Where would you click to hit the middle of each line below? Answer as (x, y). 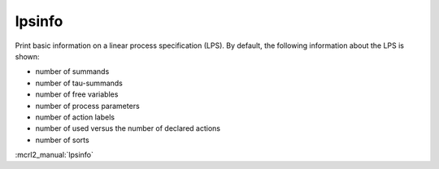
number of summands (72, 71)
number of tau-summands (79, 83)
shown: (27, 56)
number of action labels (75, 117)
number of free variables (77, 94)
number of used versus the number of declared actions (128, 128)
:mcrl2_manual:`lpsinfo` (54, 155)
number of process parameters (87, 106)
